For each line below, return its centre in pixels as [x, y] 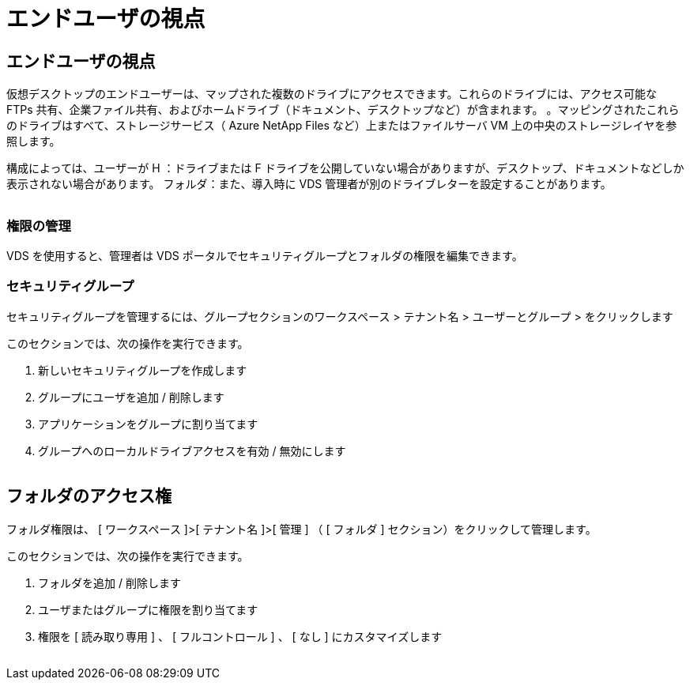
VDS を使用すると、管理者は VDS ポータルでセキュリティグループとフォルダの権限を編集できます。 [265, 255]
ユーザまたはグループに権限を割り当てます [148, 609]
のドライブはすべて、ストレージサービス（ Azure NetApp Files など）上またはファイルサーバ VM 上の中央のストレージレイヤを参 [342, 126]
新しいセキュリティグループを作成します [143, 370]
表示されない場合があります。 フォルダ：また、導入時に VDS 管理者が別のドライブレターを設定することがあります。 [309, 184]
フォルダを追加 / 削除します [109, 582]
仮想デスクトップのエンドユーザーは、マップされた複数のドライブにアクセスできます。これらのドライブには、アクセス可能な [332, 94]
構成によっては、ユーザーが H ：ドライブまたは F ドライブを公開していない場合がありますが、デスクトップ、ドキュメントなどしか [345, 168]
